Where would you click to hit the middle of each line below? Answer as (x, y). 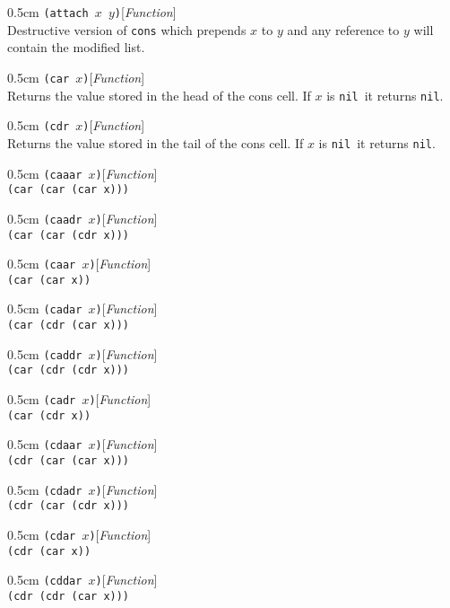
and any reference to (343, 29)
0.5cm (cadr (42, 399)
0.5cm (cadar (45, 308)
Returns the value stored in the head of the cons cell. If (159, 95)
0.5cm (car (39, 77)
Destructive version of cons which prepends (127, 29)
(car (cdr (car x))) (69, 326)
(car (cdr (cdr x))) (69, 370)
